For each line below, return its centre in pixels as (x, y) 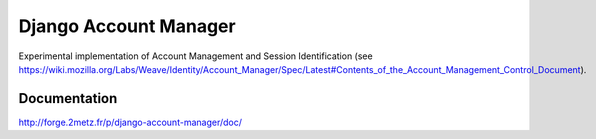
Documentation (68, 98)
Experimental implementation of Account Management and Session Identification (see (196, 56)
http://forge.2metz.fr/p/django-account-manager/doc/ (130, 122)
